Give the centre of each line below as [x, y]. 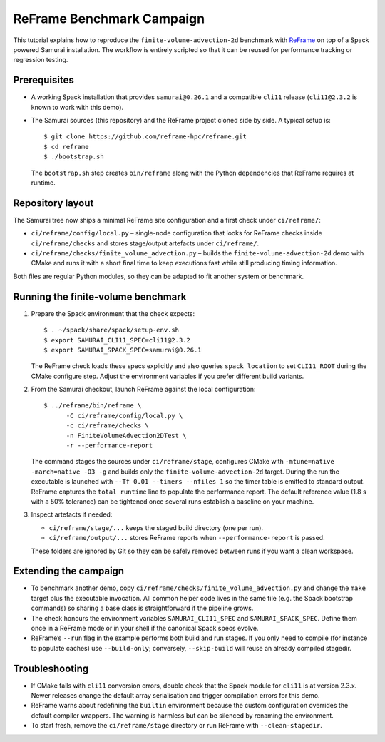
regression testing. [41, 60]
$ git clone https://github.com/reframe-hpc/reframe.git [145, 137]
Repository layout [53, 203]
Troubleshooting [51, 668]
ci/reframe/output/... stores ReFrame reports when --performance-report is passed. [187, 538]
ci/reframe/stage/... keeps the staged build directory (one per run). [156, 527]
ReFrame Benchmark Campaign [109, 19]
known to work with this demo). [77, 107]
